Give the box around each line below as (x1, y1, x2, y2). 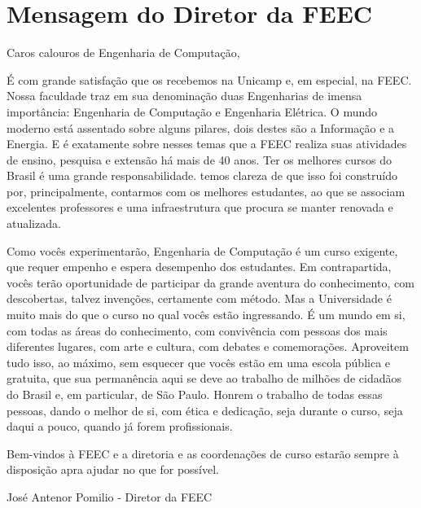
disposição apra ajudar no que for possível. (7, 461, 220, 478)
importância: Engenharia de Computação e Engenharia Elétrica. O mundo (7, 103, 378, 120)
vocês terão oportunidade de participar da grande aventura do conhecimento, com (7, 274, 414, 291)
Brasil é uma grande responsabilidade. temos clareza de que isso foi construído (7, 167, 398, 184)
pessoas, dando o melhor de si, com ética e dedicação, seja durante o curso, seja (7, 401, 403, 418)
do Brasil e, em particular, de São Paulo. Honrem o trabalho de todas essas (7, 386, 383, 402)
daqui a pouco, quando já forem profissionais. (7, 418, 233, 435)
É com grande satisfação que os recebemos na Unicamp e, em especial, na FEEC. (7, 71, 412, 88)
